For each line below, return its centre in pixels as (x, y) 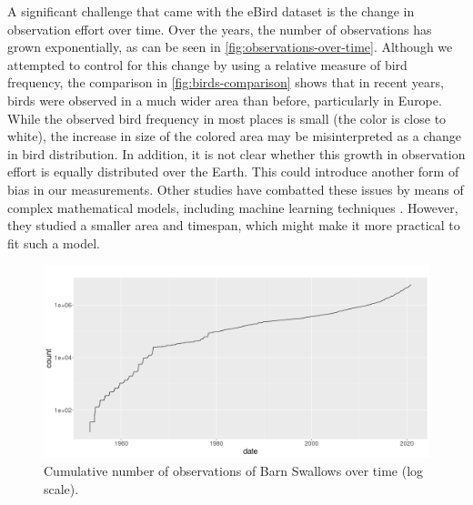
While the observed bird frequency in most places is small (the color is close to (227, 118)
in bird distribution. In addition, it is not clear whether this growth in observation (236, 153)
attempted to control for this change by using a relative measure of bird (207, 64)
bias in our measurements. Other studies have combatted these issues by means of (236, 189)
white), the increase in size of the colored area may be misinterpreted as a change (234, 136)
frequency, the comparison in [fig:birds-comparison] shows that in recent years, (226, 82)
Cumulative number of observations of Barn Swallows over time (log (234, 470)
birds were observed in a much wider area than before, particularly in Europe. (225, 100)
